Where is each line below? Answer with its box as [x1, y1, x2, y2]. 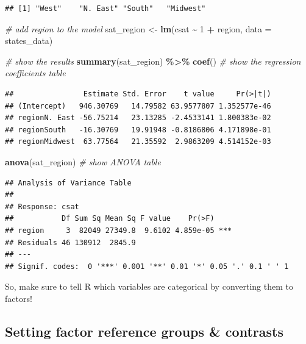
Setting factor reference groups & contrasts [5, 321, 283, 340]
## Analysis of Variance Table [5, 178, 132, 187]
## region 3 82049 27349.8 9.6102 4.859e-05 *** [5, 226, 232, 235]
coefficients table [5, 66, 66, 79]
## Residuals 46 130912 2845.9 [5, 238, 136, 247]
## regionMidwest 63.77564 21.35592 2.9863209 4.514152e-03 [5, 137, 271, 146]
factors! [5, 292, 32, 304]
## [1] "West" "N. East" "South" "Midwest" [5, 4, 206, 13]
